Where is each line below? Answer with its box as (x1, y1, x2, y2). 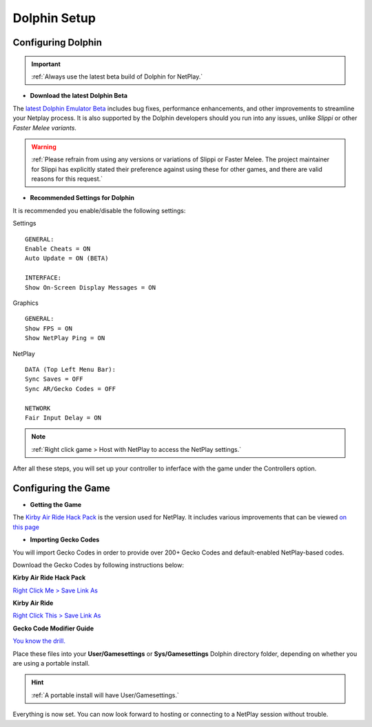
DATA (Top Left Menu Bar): (25, 366, 116, 373)
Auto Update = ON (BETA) (25, 255, 109, 262)
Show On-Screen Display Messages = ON (25, 283, 156, 291)
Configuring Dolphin (12, 37, 103, 48)
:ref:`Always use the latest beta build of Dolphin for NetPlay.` (31, 72, 203, 81)
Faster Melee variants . (12, 123, 77, 132)
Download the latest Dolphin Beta (30, 92, 127, 100)
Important (31, 59, 61, 68)
